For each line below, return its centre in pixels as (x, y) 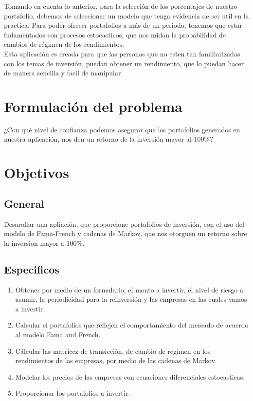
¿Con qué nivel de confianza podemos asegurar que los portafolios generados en (122, 129)
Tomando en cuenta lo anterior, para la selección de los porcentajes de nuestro (121, 6)
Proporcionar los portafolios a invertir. (73, 393)
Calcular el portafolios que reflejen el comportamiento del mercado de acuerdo (132, 325)
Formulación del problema (93, 106)
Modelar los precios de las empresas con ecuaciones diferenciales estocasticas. (130, 376)
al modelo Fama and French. (58, 334)
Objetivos (36, 173)
